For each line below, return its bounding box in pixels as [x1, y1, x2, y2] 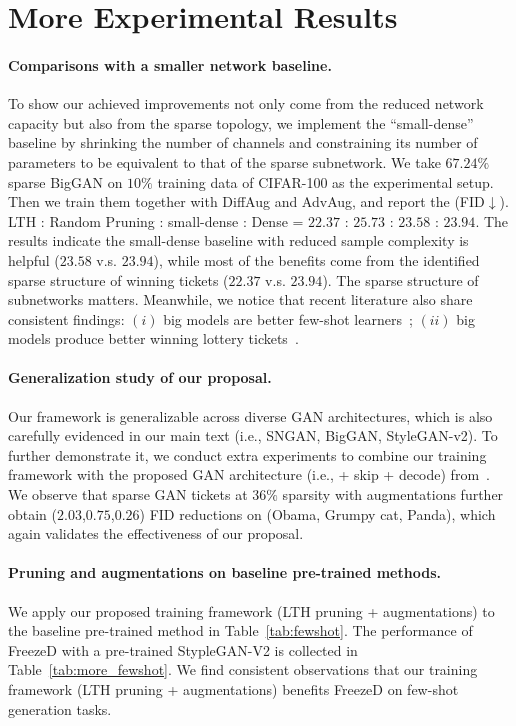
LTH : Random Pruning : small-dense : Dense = [8, 210, 304, 231]
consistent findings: [8, 308, 125, 329]
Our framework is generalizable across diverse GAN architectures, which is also [8, 405, 493, 426]
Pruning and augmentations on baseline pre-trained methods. [8, 562, 441, 583]
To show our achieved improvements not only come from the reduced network [8, 93, 484, 114]
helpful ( [8, 249, 60, 270]
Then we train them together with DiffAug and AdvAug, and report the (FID [8, 191, 485, 212]
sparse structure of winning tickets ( [8, 269, 229, 290]
